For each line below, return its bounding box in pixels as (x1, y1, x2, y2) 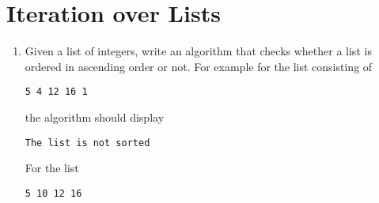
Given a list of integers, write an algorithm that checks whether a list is (25, 43, 372, 59)
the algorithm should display (25, 108, 165, 125)
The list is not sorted (25, 137, 150, 148)
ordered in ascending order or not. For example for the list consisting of (25, 58, 373, 74)
